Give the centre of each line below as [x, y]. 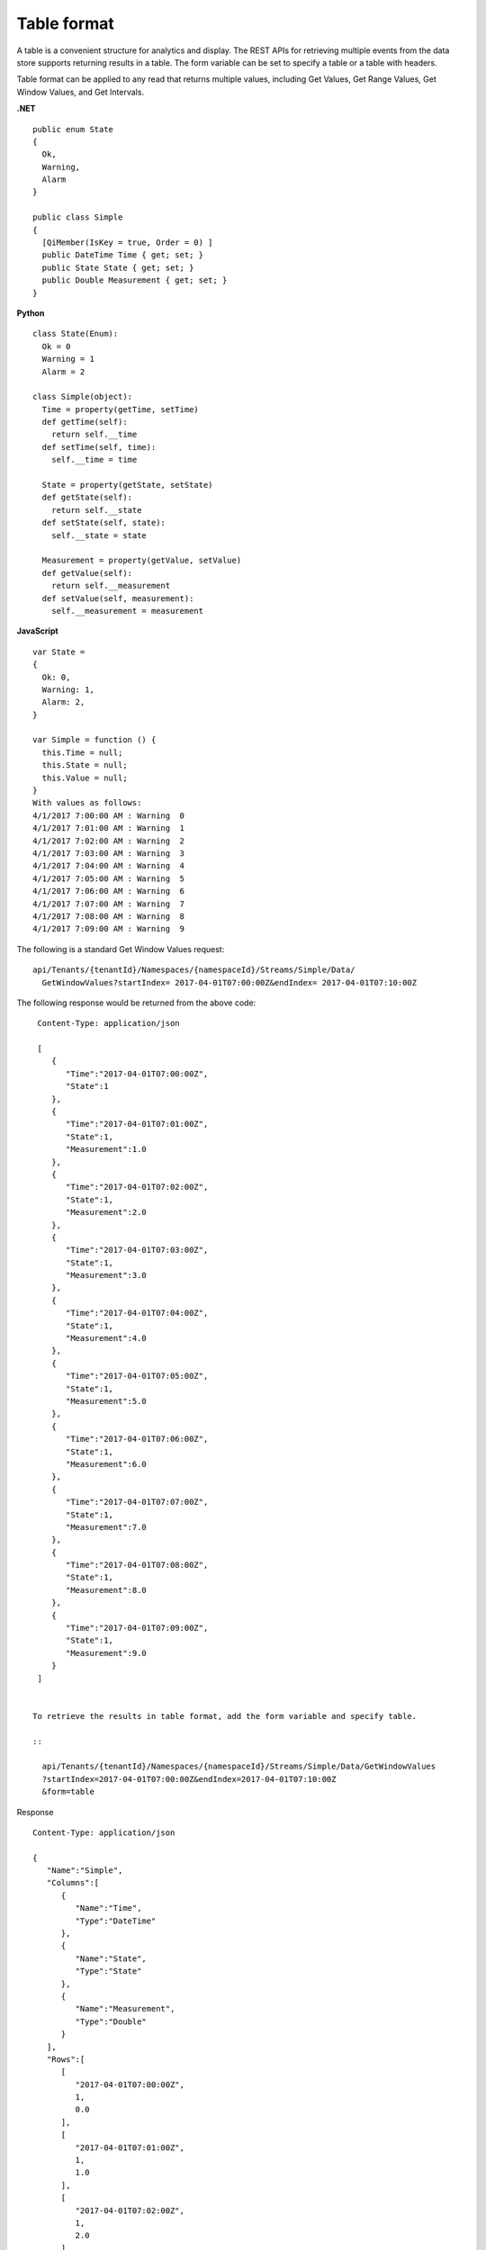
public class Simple [78, 217]
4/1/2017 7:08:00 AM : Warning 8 [108, 916]
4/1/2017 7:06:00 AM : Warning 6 [108, 891]
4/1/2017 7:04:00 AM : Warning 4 [108, 866]
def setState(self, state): [104, 523]
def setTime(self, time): [99, 447]
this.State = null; [85, 765]
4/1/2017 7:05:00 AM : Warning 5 [108, 878]
